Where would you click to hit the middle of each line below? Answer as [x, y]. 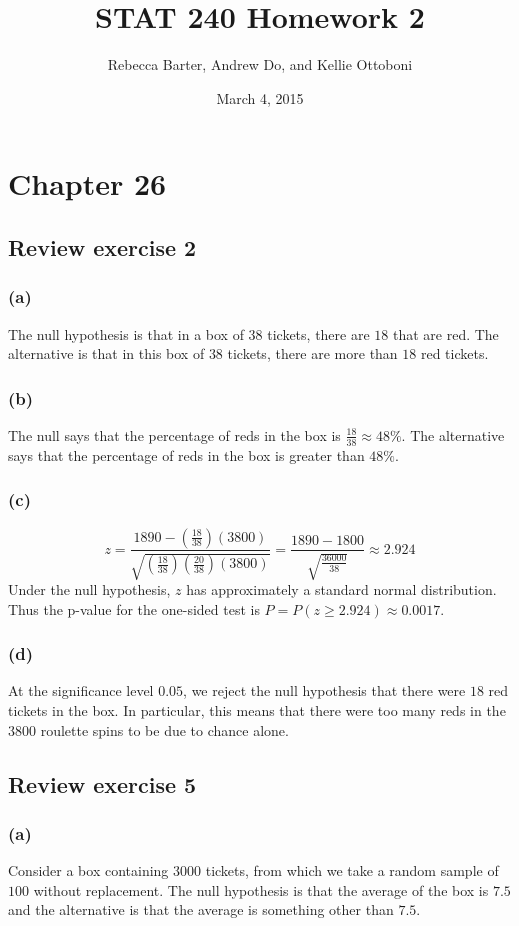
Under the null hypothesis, [89, 588]
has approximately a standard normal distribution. [341, 588]
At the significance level [81, 690]
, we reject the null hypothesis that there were [324, 690]
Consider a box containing [88, 870]
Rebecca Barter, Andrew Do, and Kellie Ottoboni [260, 64]
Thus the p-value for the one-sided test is [134, 608]
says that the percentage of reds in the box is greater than [186, 454]
